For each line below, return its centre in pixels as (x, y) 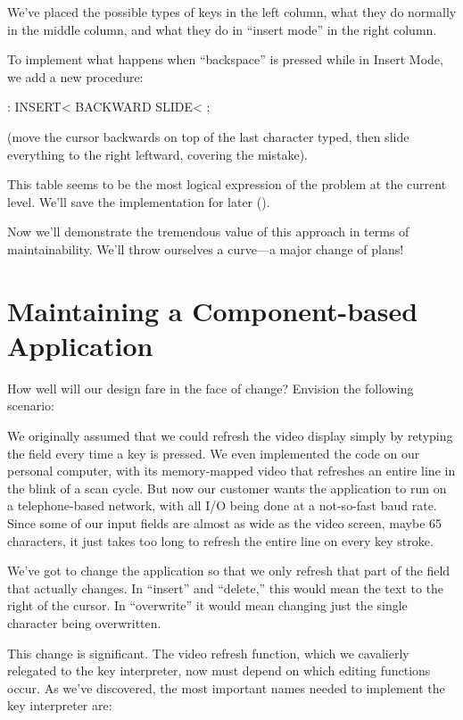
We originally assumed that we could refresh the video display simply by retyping (230, 436)
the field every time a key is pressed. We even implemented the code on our (214, 453)
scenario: (31, 406)
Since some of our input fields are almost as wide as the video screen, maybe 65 (225, 523)
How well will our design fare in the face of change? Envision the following (211, 388)
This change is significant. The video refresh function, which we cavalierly (208, 653)
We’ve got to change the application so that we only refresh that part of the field (229, 571)
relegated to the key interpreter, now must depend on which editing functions (219, 670)
